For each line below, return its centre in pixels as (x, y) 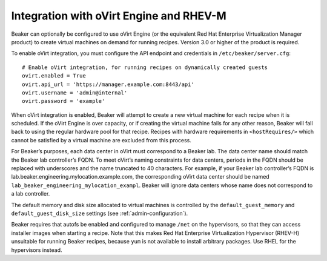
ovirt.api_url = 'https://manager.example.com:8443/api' (108, 84)
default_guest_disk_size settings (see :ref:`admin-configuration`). (100, 213)
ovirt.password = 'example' (64, 101)
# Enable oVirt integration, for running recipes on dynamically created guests (145, 67)
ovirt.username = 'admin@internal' (75, 93)
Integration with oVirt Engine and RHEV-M (119, 16)
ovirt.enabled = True (54, 76)
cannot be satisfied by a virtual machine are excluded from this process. (101, 140)
